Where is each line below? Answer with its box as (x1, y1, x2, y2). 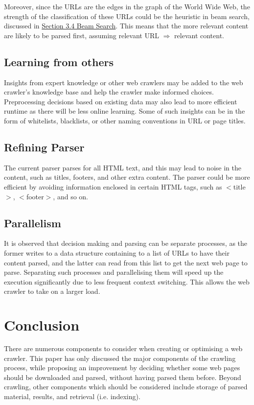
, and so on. (53, 191, 88, 201)
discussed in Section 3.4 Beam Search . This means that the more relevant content (4, 21, 249, 31)
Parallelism (4, 215, 61, 230)
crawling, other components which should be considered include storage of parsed (4, 381, 248, 392)
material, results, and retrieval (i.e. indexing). (4, 391, 140, 401)
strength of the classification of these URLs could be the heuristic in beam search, (4, 11, 250, 21)
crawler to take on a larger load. (4, 286, 100, 296)
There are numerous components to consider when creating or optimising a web (4, 343, 243, 354)
